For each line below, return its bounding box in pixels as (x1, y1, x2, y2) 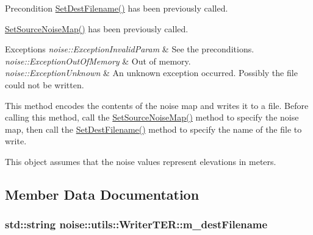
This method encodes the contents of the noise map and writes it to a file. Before (5, 99, 309, 111)
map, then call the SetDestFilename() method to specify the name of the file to (5, 122, 302, 135)
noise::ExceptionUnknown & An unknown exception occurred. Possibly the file (5, 66, 298, 79)
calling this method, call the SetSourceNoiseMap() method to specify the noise (5, 111, 299, 124)
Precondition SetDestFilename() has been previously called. (5, 2, 228, 14)
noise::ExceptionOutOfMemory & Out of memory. (5, 54, 191, 67)
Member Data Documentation (5, 184, 200, 203)
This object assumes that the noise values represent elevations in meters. (5, 155, 276, 167)
